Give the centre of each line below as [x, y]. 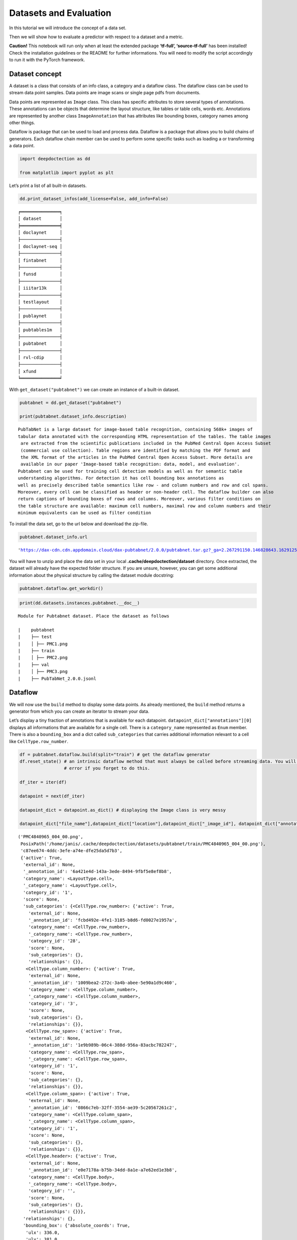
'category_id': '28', [54, 941]
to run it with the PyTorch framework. [47, 60]
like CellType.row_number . [39, 741]
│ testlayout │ [40, 302]
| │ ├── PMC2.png [43, 658]
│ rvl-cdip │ [40, 358]
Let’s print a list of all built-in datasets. [48, 186]
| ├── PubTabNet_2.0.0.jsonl [57, 679]
